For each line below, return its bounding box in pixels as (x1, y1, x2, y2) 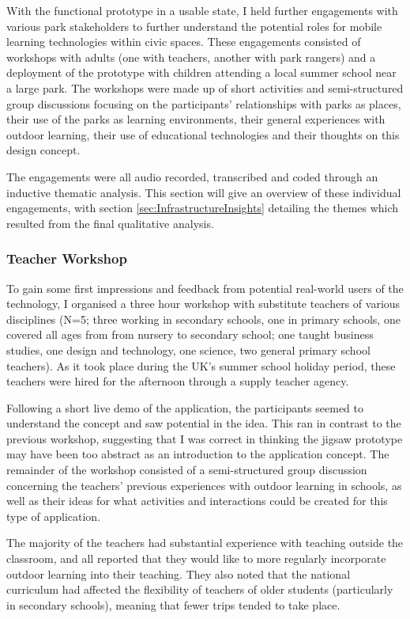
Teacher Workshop (6, 249, 127, 268)
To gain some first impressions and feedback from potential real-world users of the (6, 279, 404, 296)
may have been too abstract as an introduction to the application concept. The (6, 446, 389, 462)
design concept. (6, 142, 81, 158)
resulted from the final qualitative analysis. (6, 215, 214, 231)
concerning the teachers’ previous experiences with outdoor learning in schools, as (6, 477, 402, 493)
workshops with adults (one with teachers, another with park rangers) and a (6, 48, 376, 65)
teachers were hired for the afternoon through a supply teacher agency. (6, 373, 349, 389)
